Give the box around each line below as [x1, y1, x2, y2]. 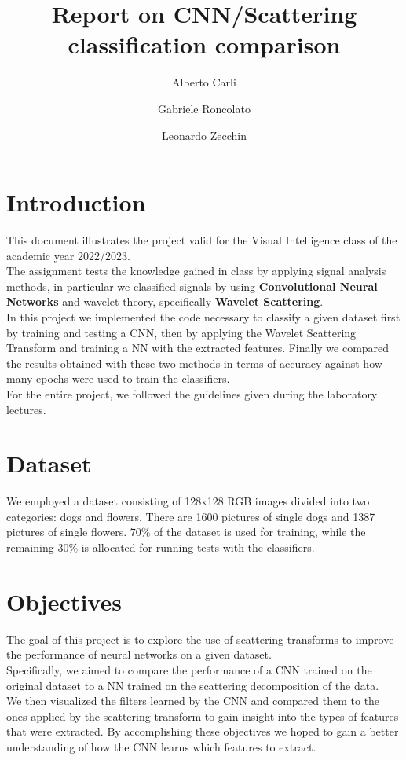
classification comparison [68, 28, 341, 61]
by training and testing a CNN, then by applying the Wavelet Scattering [6, 324, 357, 340]
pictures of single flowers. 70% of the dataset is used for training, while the [6, 523, 366, 540]
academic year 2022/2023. [6, 247, 130, 263]
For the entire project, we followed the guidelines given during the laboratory [6, 385, 378, 402]
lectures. [6, 401, 46, 417]
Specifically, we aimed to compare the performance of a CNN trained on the [6, 661, 372, 677]
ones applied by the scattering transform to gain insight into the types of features [6, 707, 399, 724]
